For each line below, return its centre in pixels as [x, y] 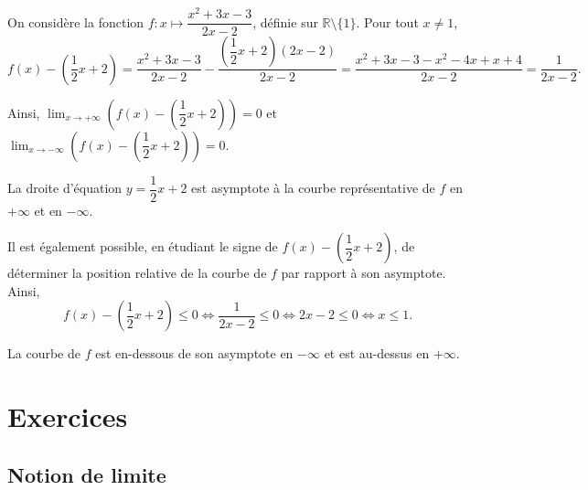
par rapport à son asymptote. [363, 273]
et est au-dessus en [377, 353]
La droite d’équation [65, 188]
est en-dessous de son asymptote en [194, 353]
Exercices [68, 416]
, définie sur [285, 21]
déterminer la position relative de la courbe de [137, 273]
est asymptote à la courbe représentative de [313, 188]
